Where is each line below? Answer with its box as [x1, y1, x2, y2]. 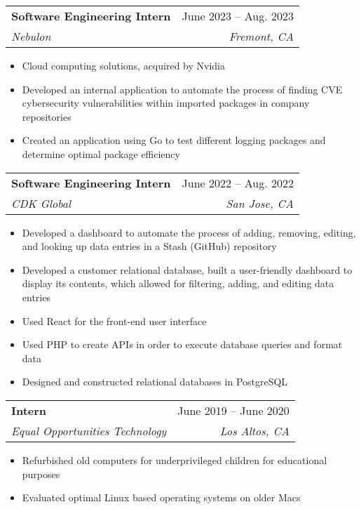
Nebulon [11, 28, 51, 44]
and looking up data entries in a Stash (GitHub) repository [22, 239, 277, 253]
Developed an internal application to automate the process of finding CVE [22, 81, 343, 96]
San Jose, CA [226, 194, 294, 211]
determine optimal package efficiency [22, 146, 180, 161]
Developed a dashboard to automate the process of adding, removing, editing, [22, 225, 356, 239]
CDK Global [11, 194, 71, 211]
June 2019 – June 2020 [177, 402, 290, 418]
